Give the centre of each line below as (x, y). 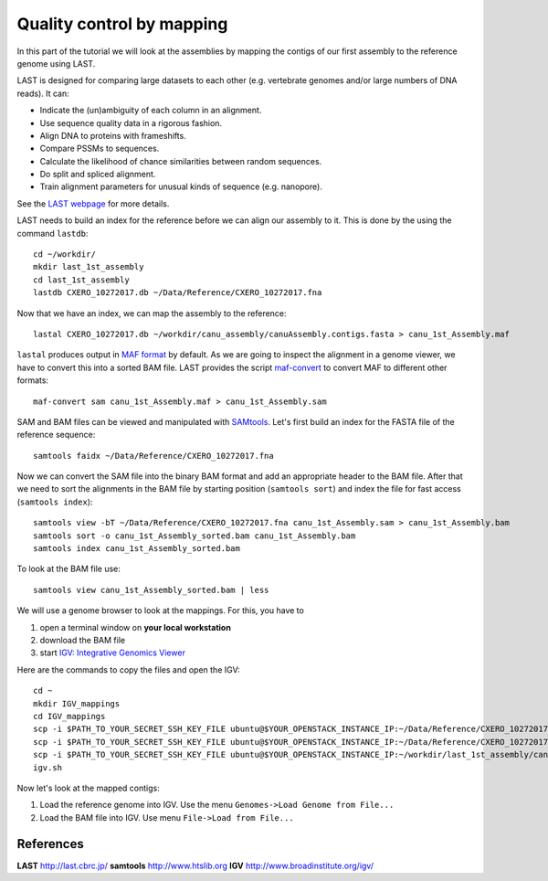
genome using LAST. (56, 63)
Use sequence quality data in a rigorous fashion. (131, 122)
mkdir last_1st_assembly (89, 267)
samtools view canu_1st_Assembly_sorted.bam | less (151, 590)
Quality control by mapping (122, 24)
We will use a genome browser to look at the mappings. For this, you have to (161, 610)
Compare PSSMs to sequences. (100, 149)
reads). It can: (43, 93)
